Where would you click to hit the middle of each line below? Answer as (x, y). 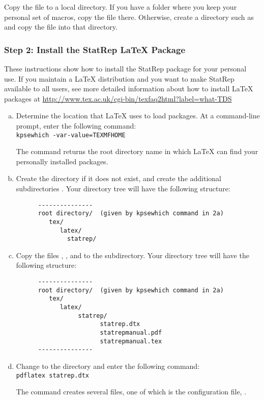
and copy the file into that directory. (61, 27)
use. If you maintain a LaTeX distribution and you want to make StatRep (119, 78)
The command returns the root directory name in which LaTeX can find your (137, 151)
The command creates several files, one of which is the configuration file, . (131, 392)
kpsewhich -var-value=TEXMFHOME (71, 135)
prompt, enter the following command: (76, 125)
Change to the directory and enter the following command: (108, 366)
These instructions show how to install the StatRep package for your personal (125, 68)
